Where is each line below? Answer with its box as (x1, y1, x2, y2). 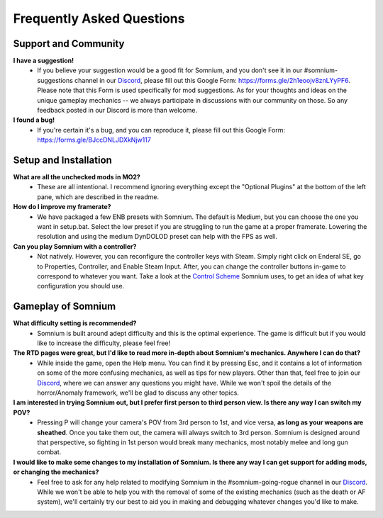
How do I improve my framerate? (13, 203, 111, 211)
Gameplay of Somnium (13, 300, 116, 313)
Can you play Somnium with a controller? (13, 242, 137, 251)
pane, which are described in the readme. (37, 192, 160, 201)
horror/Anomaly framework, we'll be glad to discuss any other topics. (37, 388, 239, 397)
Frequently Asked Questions (13, 11, 185, 26)
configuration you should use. (37, 282, 125, 291)
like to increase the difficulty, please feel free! (37, 339, 171, 347)
